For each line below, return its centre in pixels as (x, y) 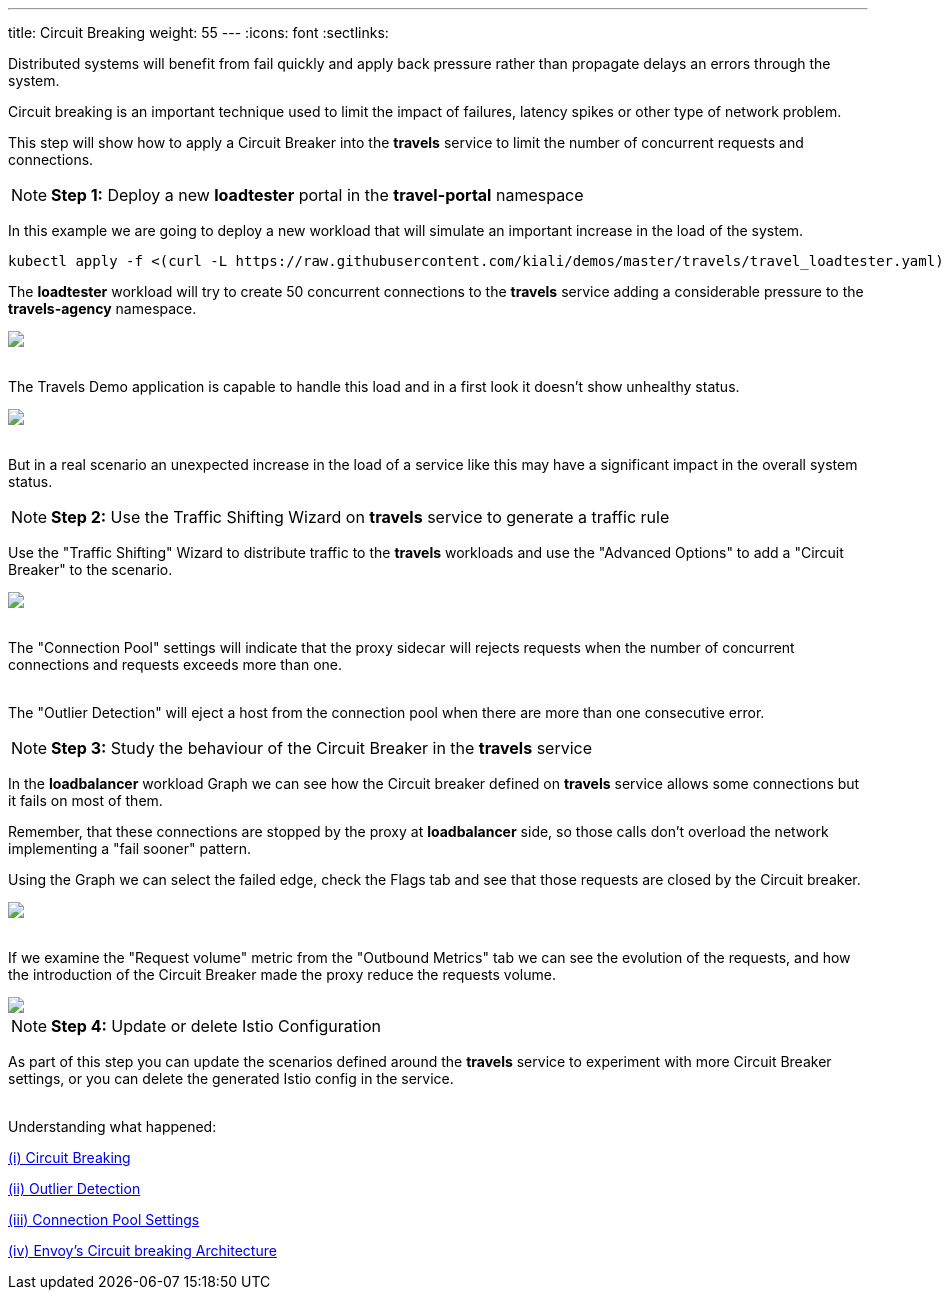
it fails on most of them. (85, 800)
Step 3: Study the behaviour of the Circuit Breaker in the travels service (322, 748)
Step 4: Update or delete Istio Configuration (216, 1026)
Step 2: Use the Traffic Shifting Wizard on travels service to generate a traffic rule (360, 517)
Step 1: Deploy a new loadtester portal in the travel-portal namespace (317, 195)
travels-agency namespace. (102, 308)
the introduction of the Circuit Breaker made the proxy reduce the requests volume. (282, 974)
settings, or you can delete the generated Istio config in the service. (231, 1078)
